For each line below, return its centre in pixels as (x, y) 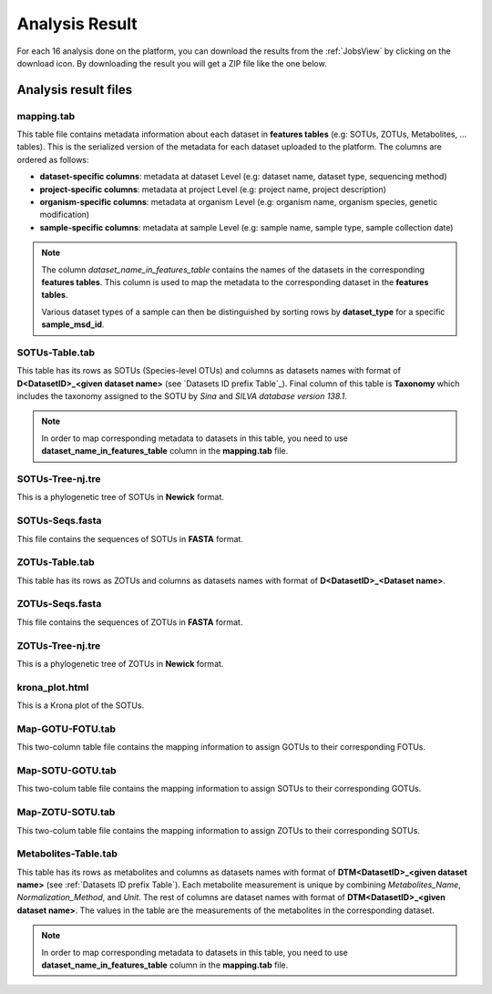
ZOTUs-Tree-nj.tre (59, 645)
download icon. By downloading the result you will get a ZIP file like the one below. (172, 63)
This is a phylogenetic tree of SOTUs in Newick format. (121, 497)
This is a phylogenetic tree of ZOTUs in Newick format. (120, 663)
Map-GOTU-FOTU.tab (66, 729)
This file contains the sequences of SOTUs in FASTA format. (130, 538)
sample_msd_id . (73, 324)
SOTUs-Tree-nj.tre (59, 479)
